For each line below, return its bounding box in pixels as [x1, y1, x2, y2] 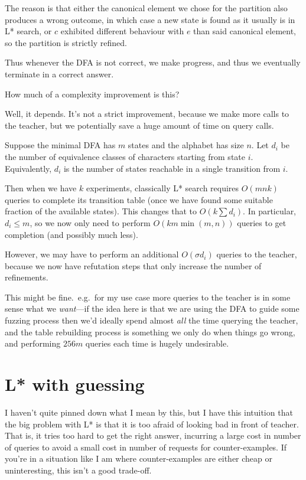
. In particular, [243, 205, 297, 217]
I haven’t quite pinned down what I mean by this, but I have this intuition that [5, 406, 293, 418]
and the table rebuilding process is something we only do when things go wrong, [5, 325, 295, 338]
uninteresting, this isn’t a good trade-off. [5, 463, 152, 476]
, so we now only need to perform [30, 216, 151, 228]
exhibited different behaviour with [60, 25, 184, 37]
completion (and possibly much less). [5, 228, 138, 240]
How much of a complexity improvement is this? [5, 87, 180, 100]
